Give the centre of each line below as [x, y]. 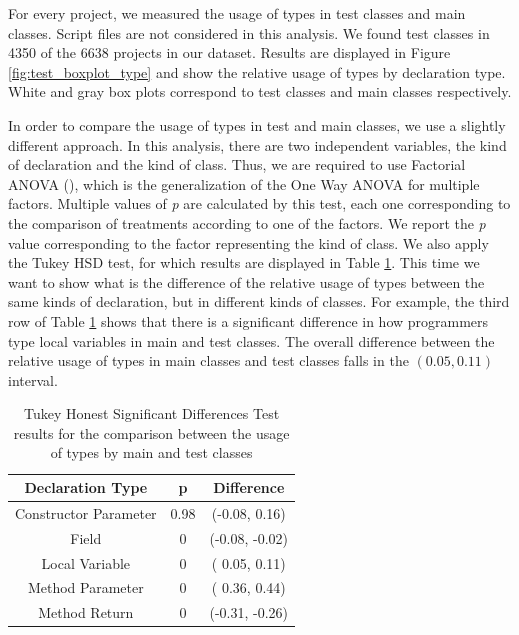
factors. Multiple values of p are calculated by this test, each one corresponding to [259, 203]
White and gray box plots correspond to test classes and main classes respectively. [260, 91]
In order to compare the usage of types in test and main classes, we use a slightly [257, 124]
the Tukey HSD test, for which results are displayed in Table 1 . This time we [244, 262]
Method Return [86, 612]
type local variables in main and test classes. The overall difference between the [251, 340]
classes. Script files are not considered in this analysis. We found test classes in [249, 32]
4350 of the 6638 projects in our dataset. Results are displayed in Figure [229, 52]
